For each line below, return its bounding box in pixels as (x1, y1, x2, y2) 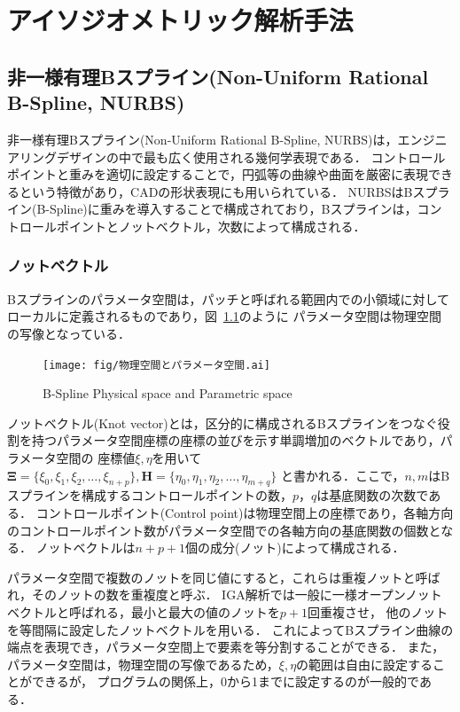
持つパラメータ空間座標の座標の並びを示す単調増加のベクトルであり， (31, 431, 441, 450)
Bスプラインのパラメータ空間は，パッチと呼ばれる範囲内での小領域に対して (7, 289, 450, 308)
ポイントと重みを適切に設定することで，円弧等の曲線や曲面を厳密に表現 (7, 165, 429, 184)
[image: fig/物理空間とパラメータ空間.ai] (43, 358, 270, 372)
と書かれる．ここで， (280, 466, 405, 484)
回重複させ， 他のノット (307, 602, 448, 621)
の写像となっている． (7, 324, 130, 342)
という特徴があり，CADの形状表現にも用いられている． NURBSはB (19, 182, 413, 200)
